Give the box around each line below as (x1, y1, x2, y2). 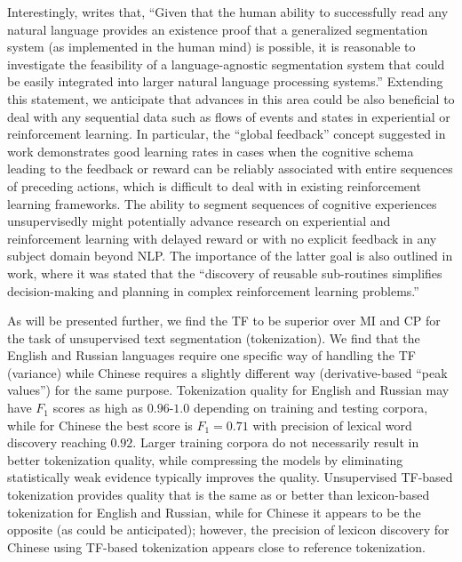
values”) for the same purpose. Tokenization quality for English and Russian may (7, 381, 450, 399)
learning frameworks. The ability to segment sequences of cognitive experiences (7, 194, 437, 213)
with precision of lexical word (252, 415, 412, 434)
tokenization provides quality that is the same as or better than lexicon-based (7, 486, 430, 504)
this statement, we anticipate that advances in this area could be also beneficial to (7, 89, 455, 108)
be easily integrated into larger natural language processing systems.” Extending (7, 72, 443, 91)
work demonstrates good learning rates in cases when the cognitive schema (7, 141, 414, 160)
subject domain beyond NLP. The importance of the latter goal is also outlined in (7, 246, 453, 265)
